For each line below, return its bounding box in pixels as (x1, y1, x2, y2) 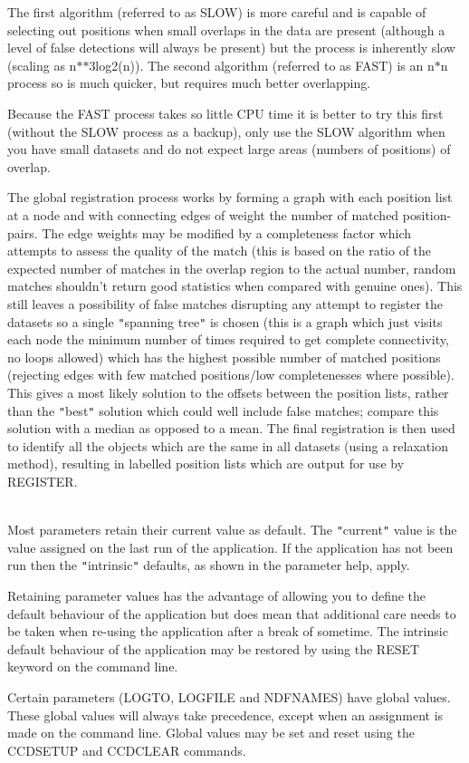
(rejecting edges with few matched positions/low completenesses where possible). (7, 365, 455, 384)
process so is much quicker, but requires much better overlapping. (7, 73, 371, 92)
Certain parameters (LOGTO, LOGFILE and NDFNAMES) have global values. (7, 688, 451, 707)
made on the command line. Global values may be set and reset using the (7, 723, 415, 742)
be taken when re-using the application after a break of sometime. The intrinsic (7, 622, 448, 641)
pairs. (7, 223, 38, 242)
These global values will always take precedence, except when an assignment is (7, 705, 444, 724)
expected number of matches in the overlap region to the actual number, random (7, 258, 456, 277)
